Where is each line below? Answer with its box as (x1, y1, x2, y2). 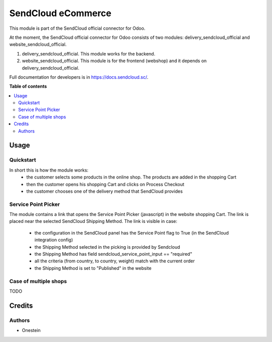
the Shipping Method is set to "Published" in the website (34, 265, 152, 271)
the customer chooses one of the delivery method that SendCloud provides (26, 188, 183, 194)
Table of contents (9, 83, 47, 89)
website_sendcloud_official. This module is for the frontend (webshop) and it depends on (22, 58, 207, 64)
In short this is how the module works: (9, 167, 89, 173)
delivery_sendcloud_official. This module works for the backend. (22, 50, 156, 56)
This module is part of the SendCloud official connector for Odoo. (9, 25, 146, 31)
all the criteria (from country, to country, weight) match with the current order (34, 258, 195, 264)
